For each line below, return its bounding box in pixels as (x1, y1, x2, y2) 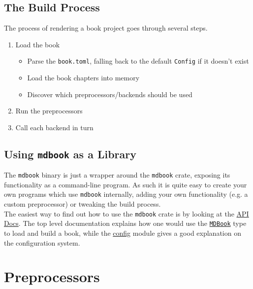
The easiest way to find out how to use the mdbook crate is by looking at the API (4, 208, 249, 218)
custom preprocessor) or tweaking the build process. (4, 199, 161, 209)
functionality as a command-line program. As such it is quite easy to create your (4, 179, 247, 189)
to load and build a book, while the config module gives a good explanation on (4, 228, 241, 238)
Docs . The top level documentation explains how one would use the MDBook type (4, 218, 247, 228)
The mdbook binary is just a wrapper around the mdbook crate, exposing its (4, 170, 230, 180)
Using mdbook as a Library (4, 146, 137, 161)
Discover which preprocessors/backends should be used (27, 89, 192, 99)
